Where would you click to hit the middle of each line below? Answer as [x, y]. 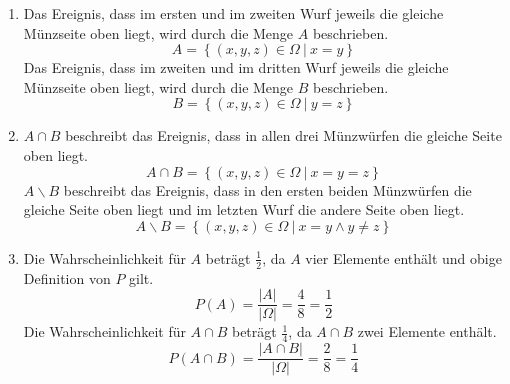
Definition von [67, 277]
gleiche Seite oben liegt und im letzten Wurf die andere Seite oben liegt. [244, 209]
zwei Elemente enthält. [427, 331]
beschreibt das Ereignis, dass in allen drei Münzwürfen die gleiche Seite [283, 135]
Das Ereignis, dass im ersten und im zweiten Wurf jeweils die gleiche [233, 13]
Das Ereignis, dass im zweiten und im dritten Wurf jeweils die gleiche [236, 67]
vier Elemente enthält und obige [403, 257]
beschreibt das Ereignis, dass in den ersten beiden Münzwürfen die [267, 189]
